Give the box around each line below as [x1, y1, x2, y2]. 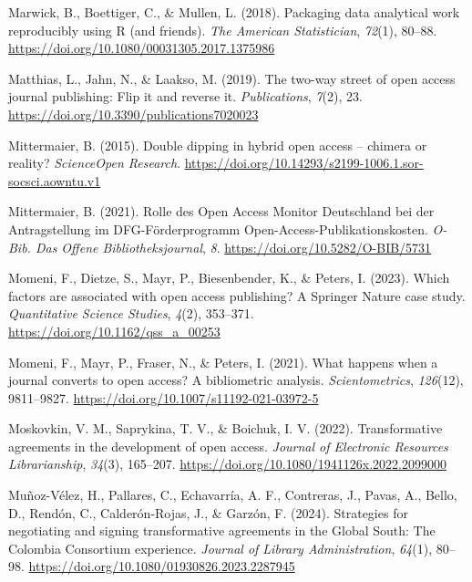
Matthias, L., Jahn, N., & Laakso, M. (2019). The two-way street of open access [8, 68, 456, 88]
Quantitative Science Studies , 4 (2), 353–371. [8, 304, 254, 323]
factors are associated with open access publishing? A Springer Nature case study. [8, 286, 466, 305]
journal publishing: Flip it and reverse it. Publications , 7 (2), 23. [8, 87, 363, 106]
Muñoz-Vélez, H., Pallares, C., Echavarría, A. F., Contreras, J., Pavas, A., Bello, [8, 485, 457, 504]
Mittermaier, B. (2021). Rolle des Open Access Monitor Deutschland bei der [8, 202, 435, 221]
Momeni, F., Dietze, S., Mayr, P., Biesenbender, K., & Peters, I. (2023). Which [8, 268, 450, 287]
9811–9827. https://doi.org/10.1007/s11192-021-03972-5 [8, 388, 319, 407]
